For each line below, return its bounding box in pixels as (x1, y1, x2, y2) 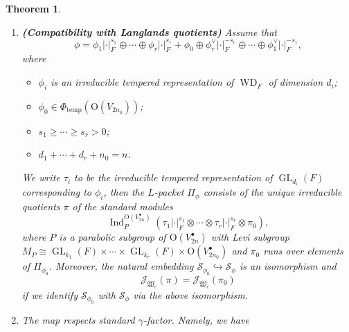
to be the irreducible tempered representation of (74, 170, 273, 185)
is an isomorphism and (239, 259, 337, 273)
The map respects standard (21, 312, 135, 326)
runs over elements (263, 243, 343, 258)
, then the (103, 185, 145, 199)
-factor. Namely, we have (143, 312, 249, 326)
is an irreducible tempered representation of (51, 75, 234, 89)
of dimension (268, 75, 323, 89)
